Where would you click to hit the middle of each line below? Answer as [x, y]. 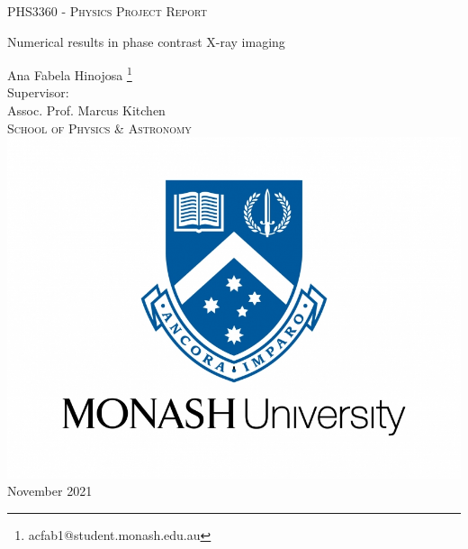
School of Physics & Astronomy [99, 128]
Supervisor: [38, 92]
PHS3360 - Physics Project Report [107, 11]
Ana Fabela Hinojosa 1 [70, 73]
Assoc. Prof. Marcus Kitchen [86, 110]
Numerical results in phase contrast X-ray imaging [146, 41]
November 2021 [50, 491]
